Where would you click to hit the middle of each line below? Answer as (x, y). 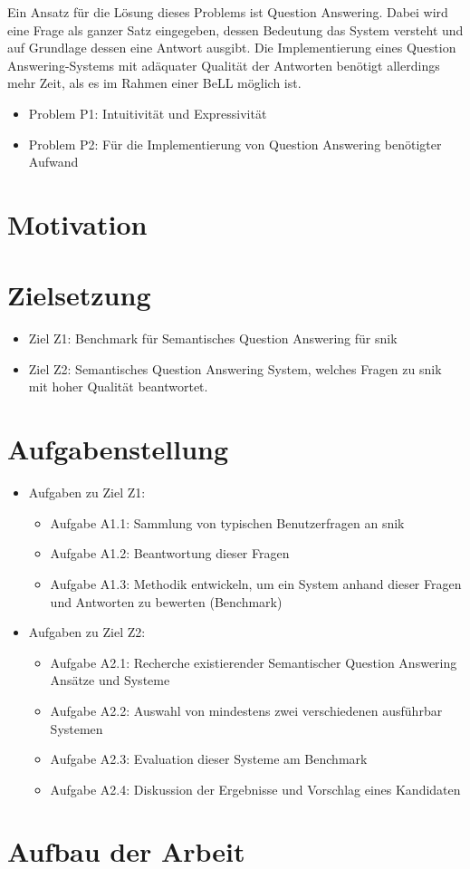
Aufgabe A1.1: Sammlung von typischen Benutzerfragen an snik (227, 522)
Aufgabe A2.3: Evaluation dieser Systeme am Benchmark (209, 759)
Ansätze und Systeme (110, 680)
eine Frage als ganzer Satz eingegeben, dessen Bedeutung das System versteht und (235, 29)
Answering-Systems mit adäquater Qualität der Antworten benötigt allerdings (224, 65)
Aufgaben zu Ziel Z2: (87, 632)
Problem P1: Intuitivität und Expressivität (148, 113)
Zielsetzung (79, 295)
